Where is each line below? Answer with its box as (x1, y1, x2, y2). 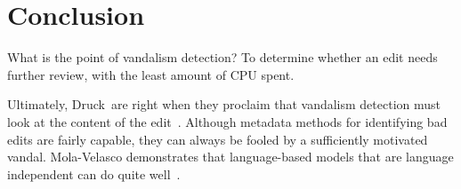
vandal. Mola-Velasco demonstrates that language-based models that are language (7, 147, 454, 166)
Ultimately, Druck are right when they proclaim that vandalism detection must (7, 95, 441, 114)
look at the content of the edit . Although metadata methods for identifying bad (7, 112, 448, 130)
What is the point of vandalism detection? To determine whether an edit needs (7, 48, 438, 67)
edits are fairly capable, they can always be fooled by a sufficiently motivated (7, 130, 428, 148)
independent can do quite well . (7, 164, 181, 183)
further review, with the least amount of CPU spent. (7, 65, 295, 83)
